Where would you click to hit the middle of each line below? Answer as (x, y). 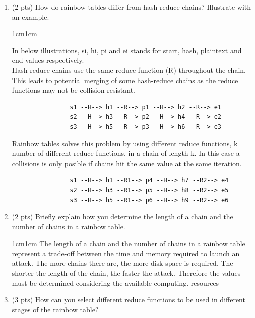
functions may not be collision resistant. (73, 90)
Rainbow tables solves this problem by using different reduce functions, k (125, 143)
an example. (30, 16)
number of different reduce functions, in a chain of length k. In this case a (126, 153)
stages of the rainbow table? (55, 309)
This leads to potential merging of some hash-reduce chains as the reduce (125, 80)
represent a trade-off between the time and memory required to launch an (126, 253)
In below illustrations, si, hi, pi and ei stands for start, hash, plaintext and (127, 50)
